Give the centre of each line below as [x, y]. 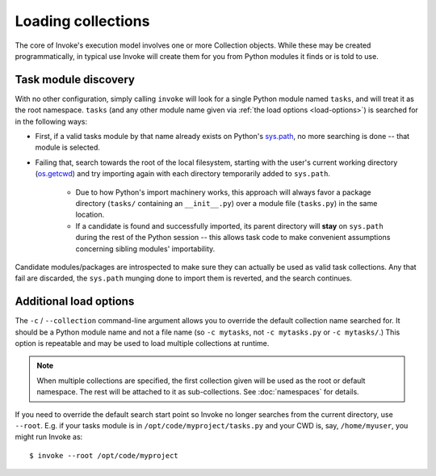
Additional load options [75, 302]
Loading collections [82, 21]
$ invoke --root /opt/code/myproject [104, 455]
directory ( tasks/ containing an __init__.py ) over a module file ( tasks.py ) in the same [226, 203]
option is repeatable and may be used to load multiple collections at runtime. [142, 343]
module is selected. [68, 147]
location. [90, 215]
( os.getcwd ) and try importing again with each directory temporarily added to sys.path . [183, 174]
